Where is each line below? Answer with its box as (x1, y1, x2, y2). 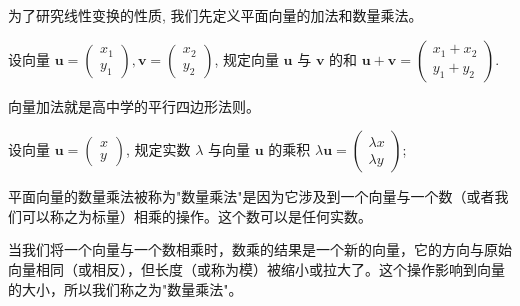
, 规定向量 (214, 48, 279, 69)
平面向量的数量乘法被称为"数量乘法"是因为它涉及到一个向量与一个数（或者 (8, 186, 495, 207)
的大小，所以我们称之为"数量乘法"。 (8, 278, 243, 299)
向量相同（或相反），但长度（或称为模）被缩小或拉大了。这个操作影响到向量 (8, 258, 505, 279)
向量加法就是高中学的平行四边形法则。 (8, 95, 260, 116)
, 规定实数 (125, 139, 191, 160)
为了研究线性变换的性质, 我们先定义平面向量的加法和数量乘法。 (8, 5, 423, 25)
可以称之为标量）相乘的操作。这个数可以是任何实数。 (21, 205, 372, 226)
